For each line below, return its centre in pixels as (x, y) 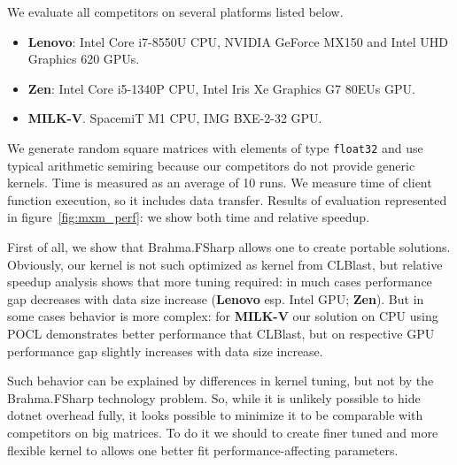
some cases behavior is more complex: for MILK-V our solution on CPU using (223, 316)
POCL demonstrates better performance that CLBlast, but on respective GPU (221, 333)
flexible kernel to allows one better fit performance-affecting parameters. (203, 450)
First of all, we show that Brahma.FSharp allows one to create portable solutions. (229, 247)
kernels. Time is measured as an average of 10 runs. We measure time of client (220, 183)
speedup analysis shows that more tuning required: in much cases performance (220, 282)
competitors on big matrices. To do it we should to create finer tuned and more (223, 432)
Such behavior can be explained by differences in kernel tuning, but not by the (221, 381)
